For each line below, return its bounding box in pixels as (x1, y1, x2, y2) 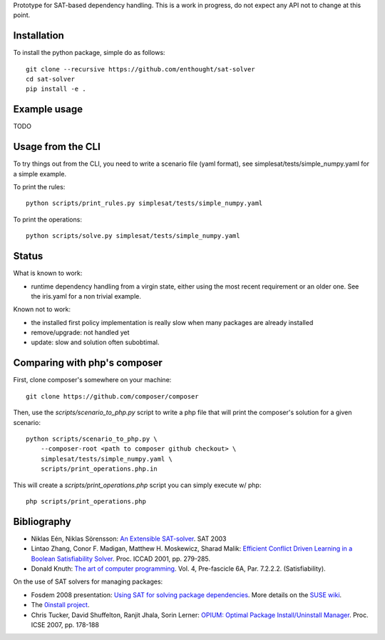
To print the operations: (13, 215, 82, 224)
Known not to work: (13, 305, 71, 314)
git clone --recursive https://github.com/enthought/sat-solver (26, 65, 256, 73)
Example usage (13, 104, 83, 116)
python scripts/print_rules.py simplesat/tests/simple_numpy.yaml (26, 199, 263, 207)
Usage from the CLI (13, 141, 101, 153)
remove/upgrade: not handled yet (31, 329, 130, 337)
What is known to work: (13, 269, 83, 278)
